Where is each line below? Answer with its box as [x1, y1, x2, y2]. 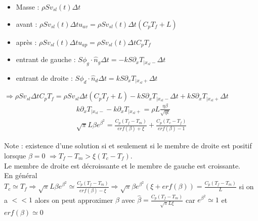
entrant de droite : [16, 72, 73, 83]
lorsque [4, 150, 26, 160]
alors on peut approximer [34, 194, 113, 205]
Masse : [16, 2, 39, 12]
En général [4, 170, 37, 181]
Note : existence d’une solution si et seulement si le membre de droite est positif [4, 140, 252, 151]
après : [16, 36, 37, 47]
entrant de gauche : [16, 54, 76, 65]
